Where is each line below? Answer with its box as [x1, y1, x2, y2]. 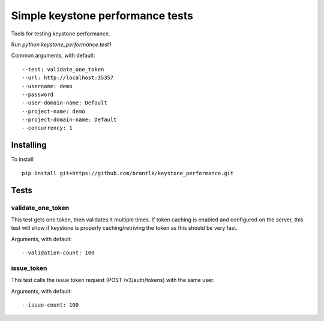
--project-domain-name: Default [22, 116, 117, 123]
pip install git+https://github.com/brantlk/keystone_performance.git [22, 170, 234, 176]
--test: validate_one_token [22, 66, 104, 73]
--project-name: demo [22, 108, 85, 115]
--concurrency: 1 [22, 125, 73, 131]
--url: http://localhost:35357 [22, 74, 114, 81]
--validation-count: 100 [22, 250, 95, 256]
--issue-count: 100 [22, 302, 79, 308]
